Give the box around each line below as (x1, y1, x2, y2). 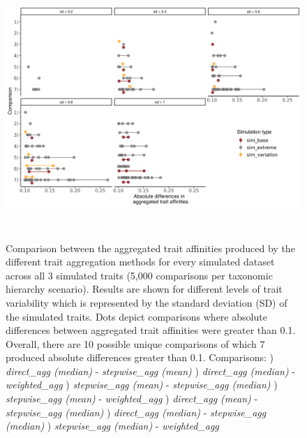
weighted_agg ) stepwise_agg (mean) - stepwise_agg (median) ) (6, 377, 278, 392)
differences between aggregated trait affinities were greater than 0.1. (6, 323, 296, 337)
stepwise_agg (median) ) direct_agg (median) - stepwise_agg (6, 404, 267, 419)
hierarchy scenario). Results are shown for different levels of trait (6, 282, 283, 296)
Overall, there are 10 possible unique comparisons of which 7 (6, 336, 265, 351)
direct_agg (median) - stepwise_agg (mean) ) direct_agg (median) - (6, 363, 295, 378)
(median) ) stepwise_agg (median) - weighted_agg (6, 418, 219, 433)
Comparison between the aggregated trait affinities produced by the (6, 240, 295, 255)
